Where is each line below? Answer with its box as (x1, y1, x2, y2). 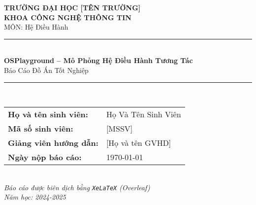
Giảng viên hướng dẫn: (8, 137, 98, 149)
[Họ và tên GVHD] (106, 137, 171, 149)
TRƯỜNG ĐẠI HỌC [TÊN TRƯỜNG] (4, 2, 141, 12)
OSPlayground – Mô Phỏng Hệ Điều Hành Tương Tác (4, 55, 193, 66)
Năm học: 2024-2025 (4, 192, 66, 202)
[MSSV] (106, 123, 133, 135)
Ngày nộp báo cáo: (8, 151, 82, 163)
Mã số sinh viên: (8, 123, 73, 135)
